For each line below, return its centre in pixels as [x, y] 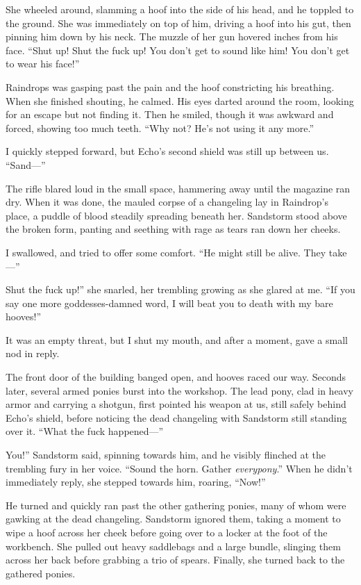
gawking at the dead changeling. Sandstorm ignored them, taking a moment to [173, 519]
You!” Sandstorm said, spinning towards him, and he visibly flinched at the [166, 455]
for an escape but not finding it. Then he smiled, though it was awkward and [170, 114]
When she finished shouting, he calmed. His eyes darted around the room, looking [180, 100]
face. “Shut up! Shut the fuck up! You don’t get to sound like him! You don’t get [178, 50]
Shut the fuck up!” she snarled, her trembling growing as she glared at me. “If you [180, 289]
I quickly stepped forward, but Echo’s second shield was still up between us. [167, 151]
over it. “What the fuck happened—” [85, 431]
